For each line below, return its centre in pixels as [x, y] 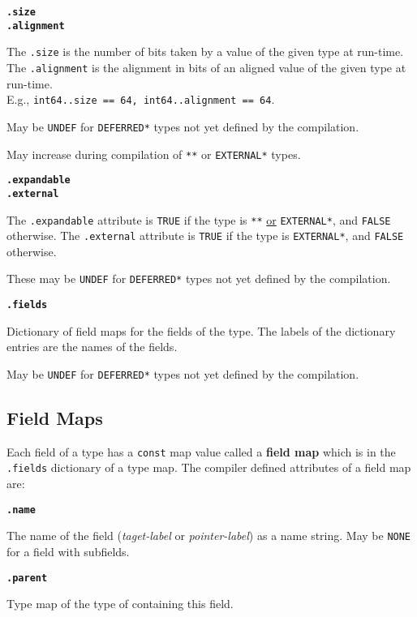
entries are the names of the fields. [92, 347]
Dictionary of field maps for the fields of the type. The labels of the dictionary [201, 330]
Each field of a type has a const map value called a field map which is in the [201, 451]
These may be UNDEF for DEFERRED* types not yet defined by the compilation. [199, 279]
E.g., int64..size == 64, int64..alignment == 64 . [141, 99]
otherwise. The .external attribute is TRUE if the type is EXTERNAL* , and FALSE [205, 236]
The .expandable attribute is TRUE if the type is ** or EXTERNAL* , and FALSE [199, 219]
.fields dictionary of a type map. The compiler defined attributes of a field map [209, 467]
